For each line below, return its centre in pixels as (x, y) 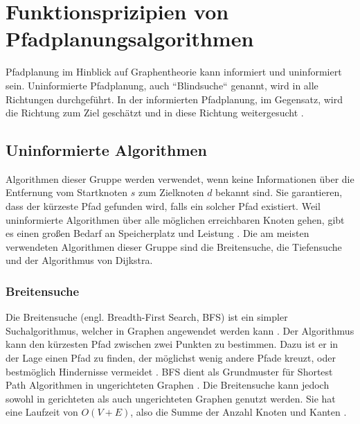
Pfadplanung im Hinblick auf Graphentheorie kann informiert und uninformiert (174, 72)
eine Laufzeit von (42, 412)
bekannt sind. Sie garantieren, (279, 192)
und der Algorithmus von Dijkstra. (79, 260)
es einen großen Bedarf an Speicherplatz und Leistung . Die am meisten (157, 233)
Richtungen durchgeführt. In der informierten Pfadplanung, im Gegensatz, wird (174, 99)
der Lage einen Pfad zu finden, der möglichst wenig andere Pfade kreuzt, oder (171, 358)
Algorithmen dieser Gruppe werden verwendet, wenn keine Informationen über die (180, 178)
